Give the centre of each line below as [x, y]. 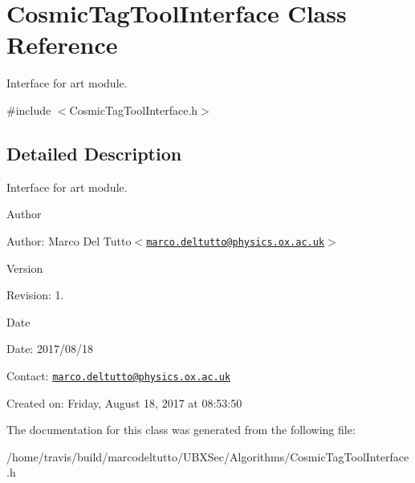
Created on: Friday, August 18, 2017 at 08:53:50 [124, 402]
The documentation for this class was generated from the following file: [181, 430]
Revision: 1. [35, 295]
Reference [62, 45]
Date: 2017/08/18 [50, 349]
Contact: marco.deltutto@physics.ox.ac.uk [119, 375]
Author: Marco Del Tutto [69, 240]
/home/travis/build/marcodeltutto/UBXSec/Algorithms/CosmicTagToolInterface [208, 456]
